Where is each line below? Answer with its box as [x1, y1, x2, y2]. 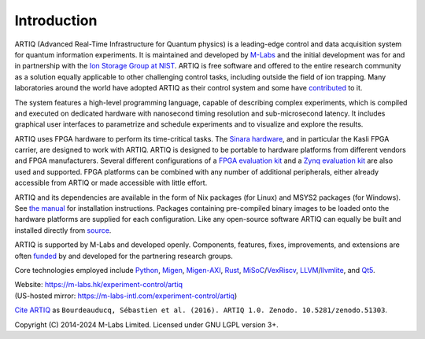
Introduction [14, 12, 98, 29]
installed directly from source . [14, 225, 112, 235]
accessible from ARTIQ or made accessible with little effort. [14, 178, 208, 188]
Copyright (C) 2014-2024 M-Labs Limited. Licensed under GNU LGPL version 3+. [14, 319, 279, 330]
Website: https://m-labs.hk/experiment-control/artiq [14, 280, 183, 289]
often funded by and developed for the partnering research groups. [14, 251, 234, 260]
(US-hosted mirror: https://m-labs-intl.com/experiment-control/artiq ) [14, 291, 238, 300]
